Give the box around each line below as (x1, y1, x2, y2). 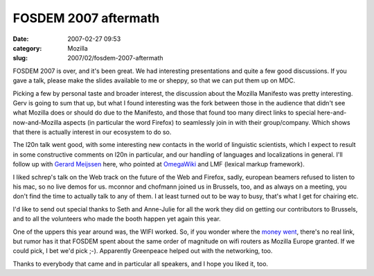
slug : (12, 54, 28, 62)
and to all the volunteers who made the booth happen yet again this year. (12, 215, 221, 223)
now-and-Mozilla (12, 118, 62, 126)
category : (12, 44, 42, 52)
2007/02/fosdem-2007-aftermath (67, 54, 163, 62)
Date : (12, 35, 29, 43)
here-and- (317, 108, 347, 117)
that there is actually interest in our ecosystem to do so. (12, 128, 172, 137)
